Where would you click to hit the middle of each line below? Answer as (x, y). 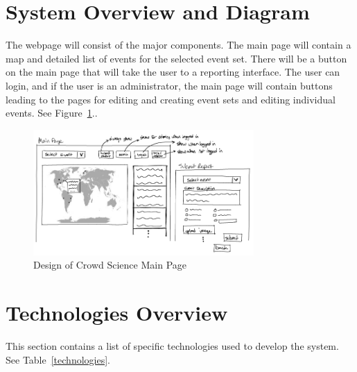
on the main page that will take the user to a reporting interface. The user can (173, 72)
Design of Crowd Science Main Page (110, 265)
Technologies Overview (117, 312)
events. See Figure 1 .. (52, 113)
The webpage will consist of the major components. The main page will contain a (178, 45)
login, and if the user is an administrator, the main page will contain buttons (169, 85)
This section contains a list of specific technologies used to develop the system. (172, 345)
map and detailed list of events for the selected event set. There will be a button (176, 58)
